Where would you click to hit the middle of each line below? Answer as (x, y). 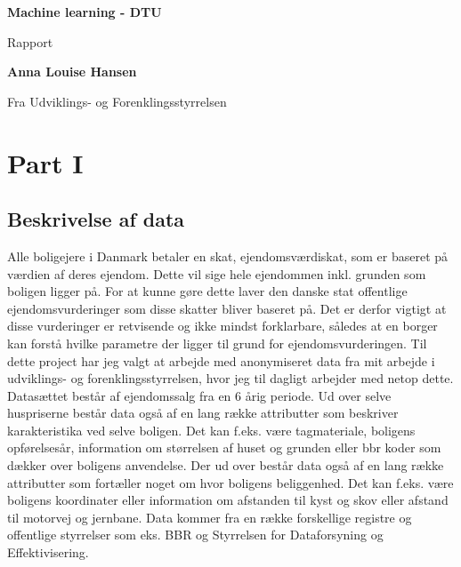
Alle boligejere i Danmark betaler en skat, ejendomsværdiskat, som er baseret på (228, 256)
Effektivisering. (48, 552)
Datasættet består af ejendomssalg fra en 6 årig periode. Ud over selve (199, 395)
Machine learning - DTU (85, 12)
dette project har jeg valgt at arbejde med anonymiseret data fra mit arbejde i (221, 360)
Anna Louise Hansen (72, 72)
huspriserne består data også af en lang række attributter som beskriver (203, 413)
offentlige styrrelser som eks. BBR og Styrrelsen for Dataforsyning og (195, 535)
